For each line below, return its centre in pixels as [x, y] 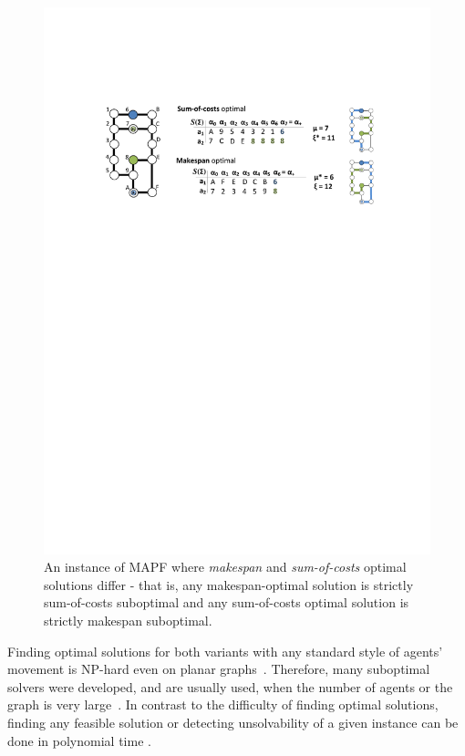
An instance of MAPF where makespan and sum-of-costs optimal [225, 567]
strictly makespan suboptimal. [128, 621]
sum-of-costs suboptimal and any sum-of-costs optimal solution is [227, 602]
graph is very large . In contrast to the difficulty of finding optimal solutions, [223, 704]
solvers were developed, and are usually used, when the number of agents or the [230, 686]
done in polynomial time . [79, 740]
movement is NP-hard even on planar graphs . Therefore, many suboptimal [219, 669]
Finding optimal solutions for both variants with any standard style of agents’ [225, 651]
